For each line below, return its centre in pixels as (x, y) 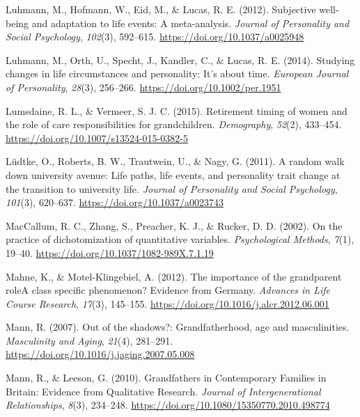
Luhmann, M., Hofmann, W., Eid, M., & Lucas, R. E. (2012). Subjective (161, 9)
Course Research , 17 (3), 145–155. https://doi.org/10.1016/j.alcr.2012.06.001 (167, 303)
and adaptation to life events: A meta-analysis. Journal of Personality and (190, 23)
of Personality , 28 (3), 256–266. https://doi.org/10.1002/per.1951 (143, 87)
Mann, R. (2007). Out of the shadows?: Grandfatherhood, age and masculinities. (178, 327)
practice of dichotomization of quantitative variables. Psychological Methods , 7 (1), (180, 239)
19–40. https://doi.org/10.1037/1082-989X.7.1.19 (110, 252)
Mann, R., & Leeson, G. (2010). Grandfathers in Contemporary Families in (166, 378)
